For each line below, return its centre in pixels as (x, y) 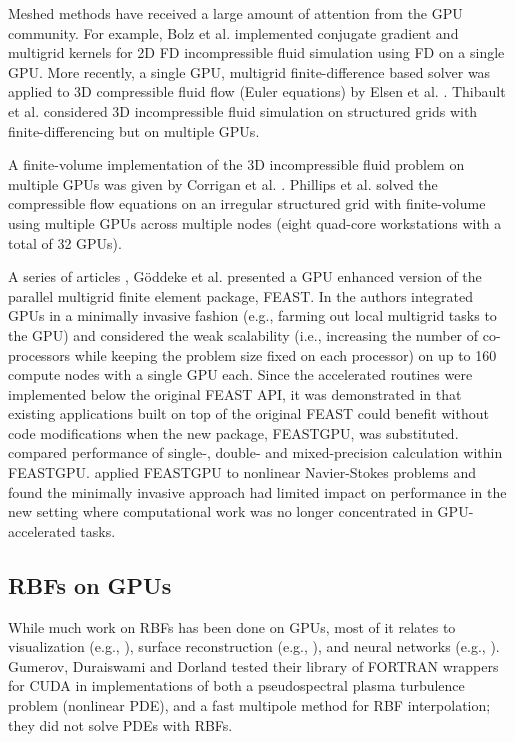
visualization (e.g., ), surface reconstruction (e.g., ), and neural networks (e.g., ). (254, 646)
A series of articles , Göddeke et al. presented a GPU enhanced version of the (245, 276)
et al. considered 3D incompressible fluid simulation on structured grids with (243, 110)
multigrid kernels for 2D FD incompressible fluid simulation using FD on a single (256, 52)
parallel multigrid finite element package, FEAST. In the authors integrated (240, 295)
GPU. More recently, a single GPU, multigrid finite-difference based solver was (249, 71)
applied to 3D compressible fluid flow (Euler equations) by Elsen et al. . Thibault (257, 91)
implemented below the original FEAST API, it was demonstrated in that (235, 393)
